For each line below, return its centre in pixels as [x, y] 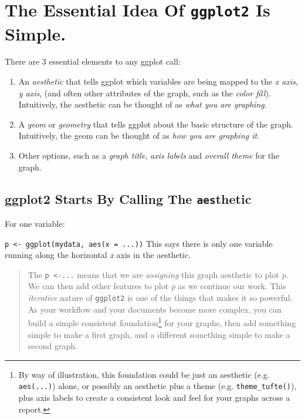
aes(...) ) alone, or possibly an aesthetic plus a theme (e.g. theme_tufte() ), [157, 386]
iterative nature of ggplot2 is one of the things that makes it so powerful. [160, 298]
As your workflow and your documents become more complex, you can [155, 309]
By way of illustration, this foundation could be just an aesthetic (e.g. [144, 374]
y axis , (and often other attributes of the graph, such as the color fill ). [145, 93]
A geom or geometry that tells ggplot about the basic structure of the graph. [156, 124]
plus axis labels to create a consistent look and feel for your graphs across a [154, 397]
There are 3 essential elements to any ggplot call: [93, 61]
